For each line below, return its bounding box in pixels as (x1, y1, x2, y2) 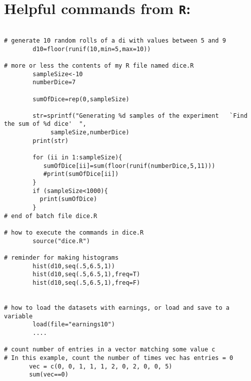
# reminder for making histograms (4, 254, 119, 261)
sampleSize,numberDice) (50, 129, 129, 136)
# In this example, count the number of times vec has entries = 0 (4, 354, 233, 361)
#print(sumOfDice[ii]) (43, 170, 119, 178)
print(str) (32, 137, 68, 144)
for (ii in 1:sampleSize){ (32, 154, 122, 161)
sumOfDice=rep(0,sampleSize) (32, 95, 129, 103)
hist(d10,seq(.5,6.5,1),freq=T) (32, 271, 140, 278)
